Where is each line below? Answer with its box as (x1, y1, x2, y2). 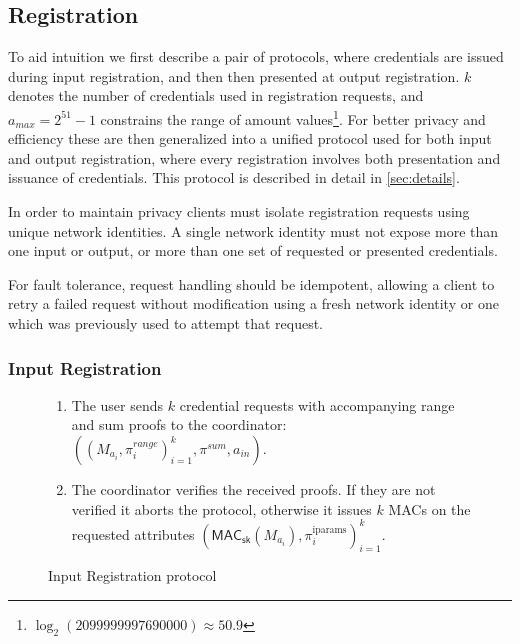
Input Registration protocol (48, 565, 217, 586)
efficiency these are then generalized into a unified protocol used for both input (8, 128, 492, 149)
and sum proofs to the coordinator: (71, 414, 287, 435)
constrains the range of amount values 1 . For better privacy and (100, 105, 486, 129)
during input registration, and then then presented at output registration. (8, 65, 460, 86)
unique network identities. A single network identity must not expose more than (8, 220, 499, 241)
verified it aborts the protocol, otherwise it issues (71, 498, 372, 519)
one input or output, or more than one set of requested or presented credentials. (8, 240, 498, 261)
